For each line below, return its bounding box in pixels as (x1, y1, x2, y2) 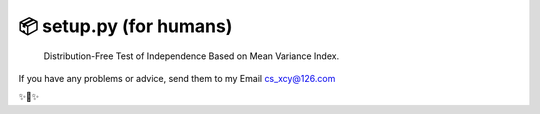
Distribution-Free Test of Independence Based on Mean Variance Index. (43, 50, 340, 62)
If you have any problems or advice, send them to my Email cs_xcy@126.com (18, 72, 336, 84)
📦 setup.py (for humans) (18, 15, 233, 37)
